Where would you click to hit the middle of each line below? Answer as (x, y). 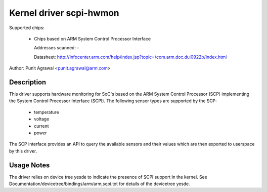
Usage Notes (29, 165)
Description (28, 82)
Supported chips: (27, 28)
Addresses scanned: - (56, 48)
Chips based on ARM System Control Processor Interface (92, 38)
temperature (46, 112)
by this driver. (23, 151)
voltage (42, 119)
